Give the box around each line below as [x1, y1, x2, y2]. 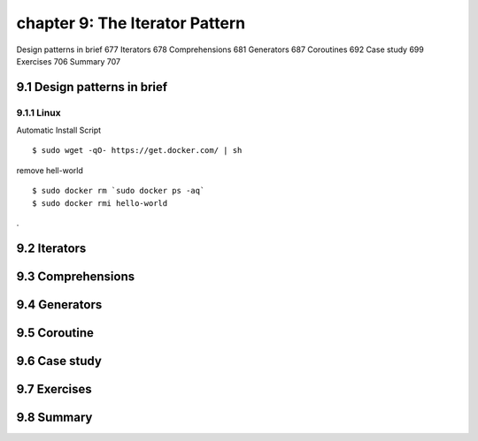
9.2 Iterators [16, 240, 87, 255]
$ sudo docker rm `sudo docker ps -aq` [32, 186, 205, 196]
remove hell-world [16, 164, 83, 176]
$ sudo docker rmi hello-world [32, 198, 168, 208]
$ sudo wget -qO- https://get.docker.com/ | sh [32, 146, 243, 156]
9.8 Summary [16, 409, 93, 424]
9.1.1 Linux [16, 106, 61, 118]
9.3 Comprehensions [16, 269, 135, 284]
